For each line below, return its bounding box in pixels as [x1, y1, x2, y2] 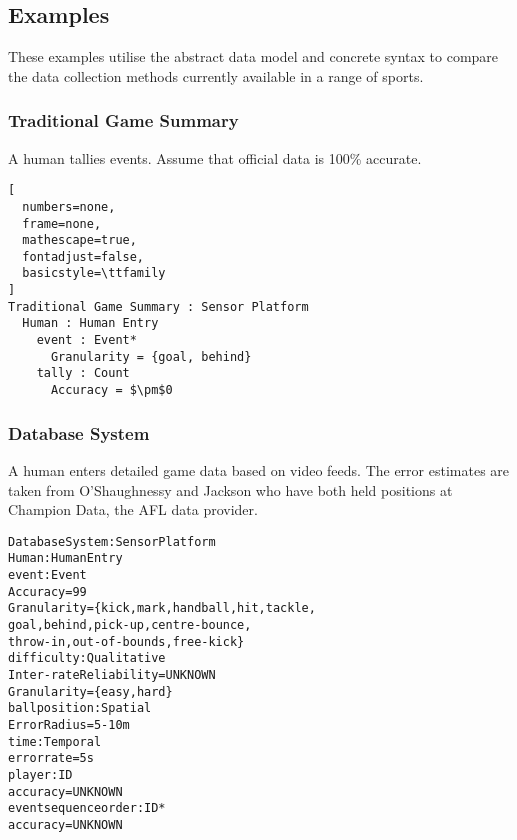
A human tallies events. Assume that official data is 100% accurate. [8, 147, 422, 168]
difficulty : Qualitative [8, 651, 166, 666]
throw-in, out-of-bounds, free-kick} [8, 634, 245, 649]
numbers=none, [22, 199, 116, 214]
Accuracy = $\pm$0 [50, 383, 173, 398]
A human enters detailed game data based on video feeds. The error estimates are [8, 459, 510, 480]
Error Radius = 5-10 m [8, 717, 130, 732]
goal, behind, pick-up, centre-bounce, [8, 618, 252, 633]
